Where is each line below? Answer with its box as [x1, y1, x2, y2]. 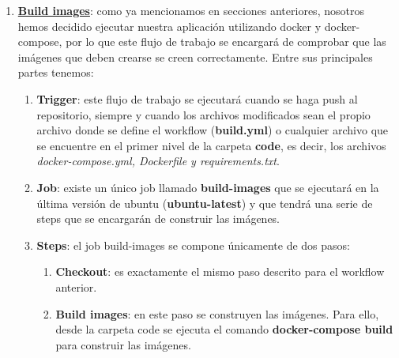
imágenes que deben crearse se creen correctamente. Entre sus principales [17, 48, 373, 65]
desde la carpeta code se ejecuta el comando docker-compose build [55, 321, 393, 337]
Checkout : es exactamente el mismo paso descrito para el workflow [55, 263, 385, 280]
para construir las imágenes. [55, 336, 191, 352]
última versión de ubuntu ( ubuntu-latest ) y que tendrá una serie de [36, 194, 373, 211]
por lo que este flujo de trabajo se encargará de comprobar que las [66, 33, 386, 50]
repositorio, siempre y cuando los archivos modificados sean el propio [36, 106, 371, 122]
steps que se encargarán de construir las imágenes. [36, 210, 280, 227]
